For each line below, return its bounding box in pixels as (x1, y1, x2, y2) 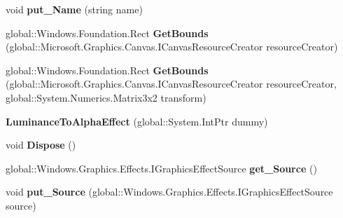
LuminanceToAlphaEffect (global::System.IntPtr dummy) (6, 114, 268, 128)
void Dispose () (6, 137, 76, 152)
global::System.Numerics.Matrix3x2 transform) (6, 90, 206, 104)
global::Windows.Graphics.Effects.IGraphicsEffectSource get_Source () (6, 161, 317, 175)
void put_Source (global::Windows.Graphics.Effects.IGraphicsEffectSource (6, 184, 333, 199)
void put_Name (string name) (6, 2, 143, 16)
